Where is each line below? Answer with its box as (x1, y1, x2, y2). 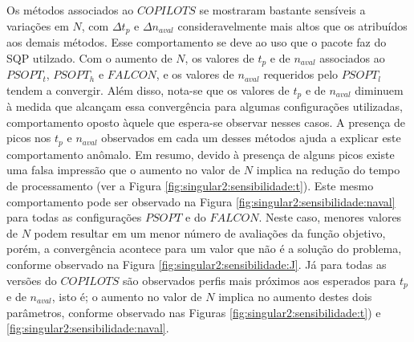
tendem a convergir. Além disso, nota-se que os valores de (6, 81, 290, 98)
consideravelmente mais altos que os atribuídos (177, 17, 408, 34)
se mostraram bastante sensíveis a (199, 2, 366, 18)
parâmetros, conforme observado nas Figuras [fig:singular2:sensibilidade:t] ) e (6, 303, 381, 320)
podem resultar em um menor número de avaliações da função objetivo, (34, 224, 386, 241)
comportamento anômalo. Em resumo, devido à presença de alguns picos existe (6, 145, 395, 162)
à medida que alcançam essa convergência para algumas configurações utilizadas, (6, 98, 403, 115)
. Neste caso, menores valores (258, 209, 402, 226)
